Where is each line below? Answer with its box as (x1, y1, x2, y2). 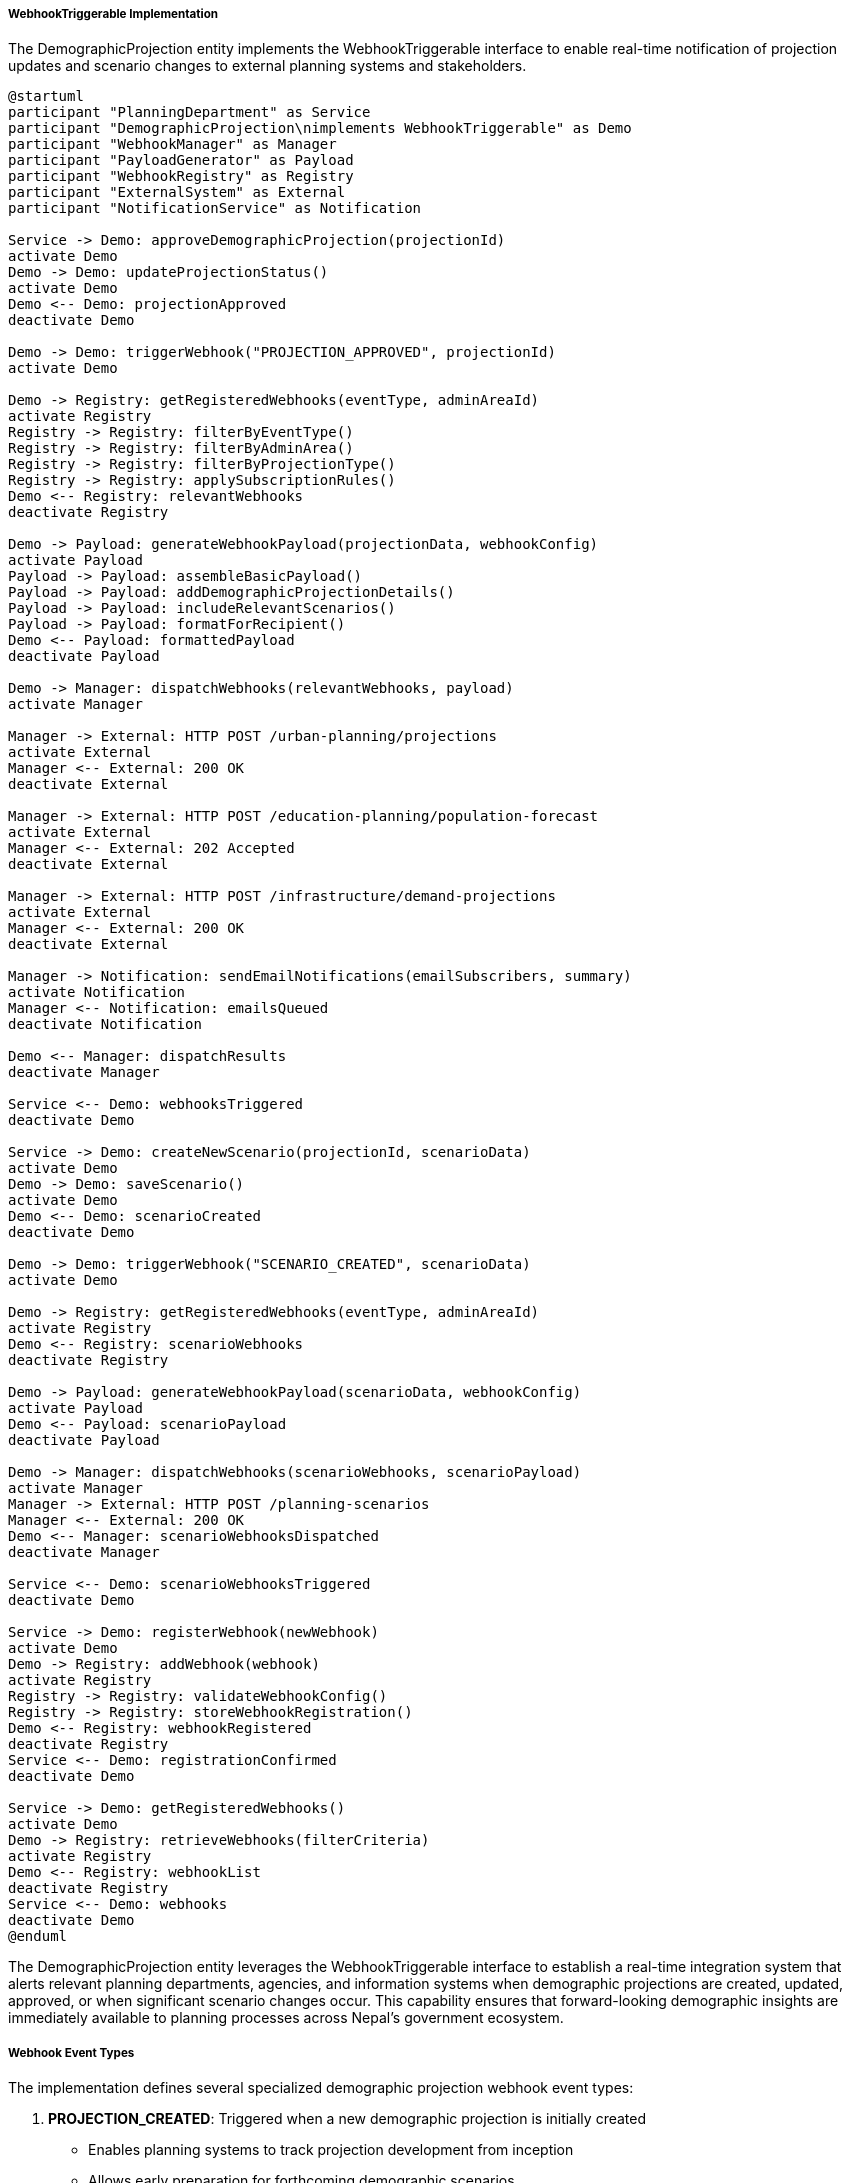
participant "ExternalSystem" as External (8, 184, 346, 201)
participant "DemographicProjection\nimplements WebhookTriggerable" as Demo (8, 120, 632, 137)
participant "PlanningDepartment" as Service (8, 104, 371, 121)
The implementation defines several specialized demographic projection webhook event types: (8, 2079, 634, 2097)
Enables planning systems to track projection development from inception (88, 2141, 574, 2159)
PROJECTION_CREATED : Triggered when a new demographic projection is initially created (48, 2110, 647, 2128)
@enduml (8, 1928, 68, 1945)
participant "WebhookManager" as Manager (8, 136, 337, 153)
